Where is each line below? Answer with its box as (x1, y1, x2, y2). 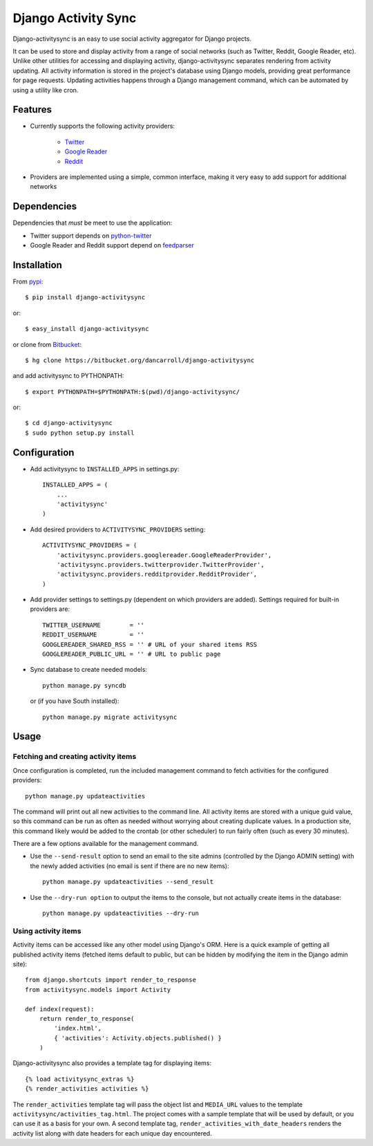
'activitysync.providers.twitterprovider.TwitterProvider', (56, 561, 265, 568)
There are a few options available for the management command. (12, 840, 199, 848)
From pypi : (12, 277, 44, 285)
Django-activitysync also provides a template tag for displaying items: (12, 1059, 212, 1067)
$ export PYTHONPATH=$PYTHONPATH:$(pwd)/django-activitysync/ (25, 388, 240, 395)
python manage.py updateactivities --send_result (42, 878, 214, 886)
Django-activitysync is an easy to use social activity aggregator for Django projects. (12, 35, 252, 43)
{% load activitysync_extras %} (25, 1075, 135, 1083)
